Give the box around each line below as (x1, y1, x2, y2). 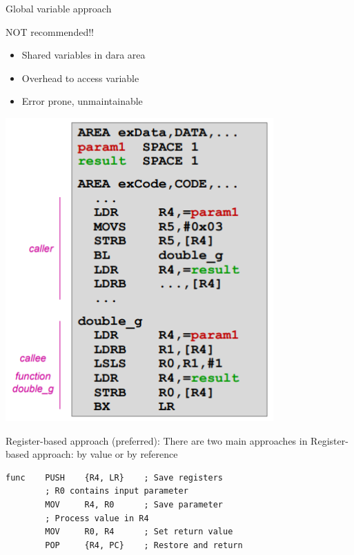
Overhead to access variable (21, 70, 139, 85)
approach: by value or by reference (32, 447, 178, 461)
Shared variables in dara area (21, 48, 146, 62)
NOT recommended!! (6, 24, 94, 39)
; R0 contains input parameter (45, 486, 188, 496)
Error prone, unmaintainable (21, 94, 143, 108)
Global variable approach (6, 1, 112, 15)
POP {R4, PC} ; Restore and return (45, 540, 243, 550)
